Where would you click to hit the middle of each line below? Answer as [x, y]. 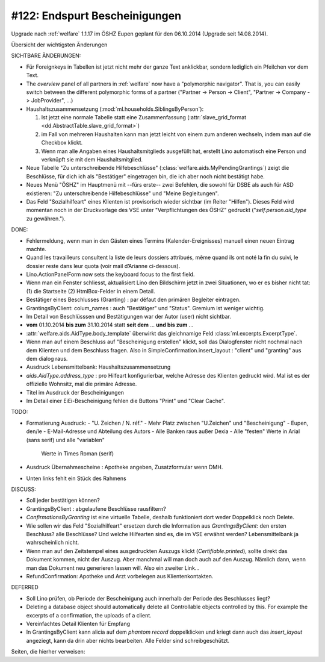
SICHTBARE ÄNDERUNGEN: [46, 56]
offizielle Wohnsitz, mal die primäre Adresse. [82, 384]
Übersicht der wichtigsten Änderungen [59, 45]
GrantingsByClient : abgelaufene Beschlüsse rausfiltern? [96, 508]
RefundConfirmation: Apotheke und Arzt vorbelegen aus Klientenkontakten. [120, 576]
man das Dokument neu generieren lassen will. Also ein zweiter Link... [113, 568]
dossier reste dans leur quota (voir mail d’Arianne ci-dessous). [103, 266]
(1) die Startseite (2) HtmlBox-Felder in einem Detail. [91, 291]
